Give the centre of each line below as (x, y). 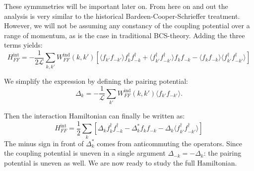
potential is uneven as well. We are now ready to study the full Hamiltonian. (121, 162)
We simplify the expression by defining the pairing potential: (96, 81)
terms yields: (23, 45)
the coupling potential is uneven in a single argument (85, 153)
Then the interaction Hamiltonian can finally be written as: (95, 116)
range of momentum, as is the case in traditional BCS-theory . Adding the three (125, 35)
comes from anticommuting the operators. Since (170, 143)
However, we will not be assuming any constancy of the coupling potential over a (127, 26)
